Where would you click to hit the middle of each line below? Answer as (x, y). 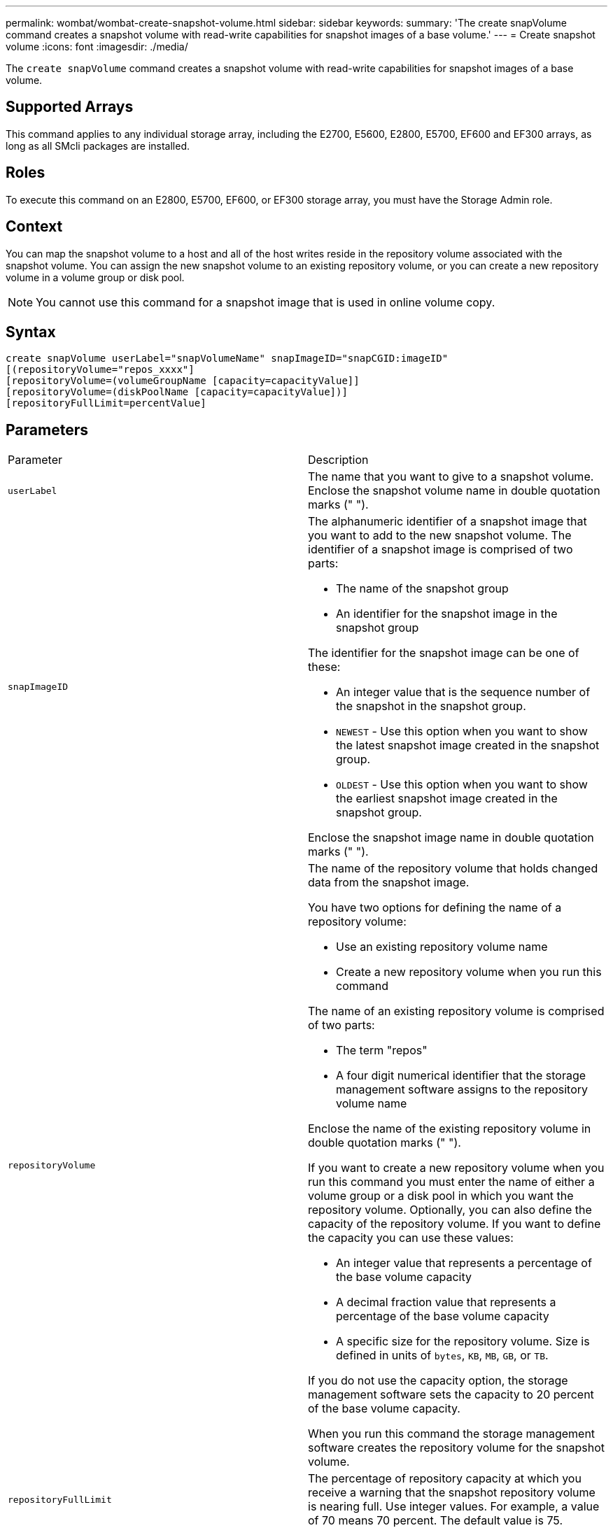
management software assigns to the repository (462, 1090)
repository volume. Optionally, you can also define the (450, 1210)
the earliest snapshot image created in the (447, 799)
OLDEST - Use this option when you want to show (462, 785)
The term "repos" (382, 1050)
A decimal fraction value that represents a (446, 1302)
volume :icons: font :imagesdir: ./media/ (97, 47)
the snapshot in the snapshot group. (431, 706)
